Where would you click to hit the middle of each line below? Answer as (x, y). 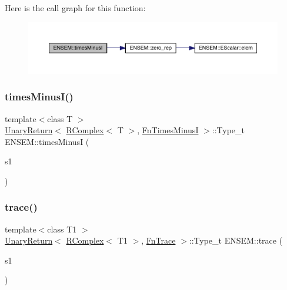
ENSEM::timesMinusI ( (47, 141)
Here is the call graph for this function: (75, 8)
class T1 (62, 229)
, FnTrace (158, 240)
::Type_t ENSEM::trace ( (236, 240)
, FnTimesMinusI (168, 130)
